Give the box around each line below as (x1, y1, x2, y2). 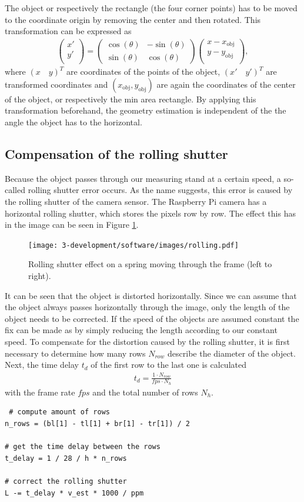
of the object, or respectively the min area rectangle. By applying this (5, 92, 256, 105)
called (5, 184, 25, 196)
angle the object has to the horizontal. (5, 116, 142, 128)
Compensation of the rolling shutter (5, 144, 228, 162)
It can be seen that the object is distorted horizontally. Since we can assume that (5, 289, 297, 301)
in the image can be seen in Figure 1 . (5, 218, 139, 231)
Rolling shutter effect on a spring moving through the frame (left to (28, 258, 272, 270)
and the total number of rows (92, 385, 198, 398)
